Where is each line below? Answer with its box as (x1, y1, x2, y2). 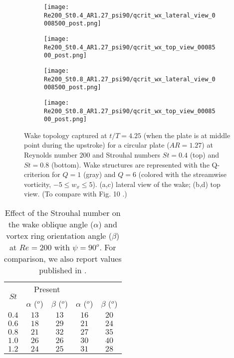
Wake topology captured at (24, 130, 107, 140)
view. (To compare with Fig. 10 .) (24, 188, 127, 199)
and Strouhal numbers (92, 150, 161, 160)
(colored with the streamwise (138, 169, 227, 179)
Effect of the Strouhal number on (4, 207, 121, 219)
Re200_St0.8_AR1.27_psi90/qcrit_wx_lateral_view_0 (44, 75, 216, 83)
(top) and (190, 150, 220, 160)
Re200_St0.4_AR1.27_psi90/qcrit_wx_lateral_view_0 (44, 11, 216, 19)
